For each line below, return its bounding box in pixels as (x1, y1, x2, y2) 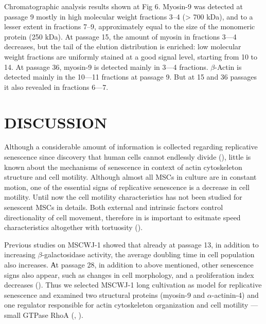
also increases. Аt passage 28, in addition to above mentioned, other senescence (4, 259, 254, 270)
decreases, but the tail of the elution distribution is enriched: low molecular (4, 41, 241, 52)
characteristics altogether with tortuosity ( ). (4, 222, 143, 233)
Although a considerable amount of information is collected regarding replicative (4, 141, 258, 152)
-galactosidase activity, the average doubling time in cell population (42, 249, 255, 260)
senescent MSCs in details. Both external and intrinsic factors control (4, 202, 223, 213)
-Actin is (215, 61, 242, 72)
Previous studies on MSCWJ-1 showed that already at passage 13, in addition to (4, 239, 259, 250)
